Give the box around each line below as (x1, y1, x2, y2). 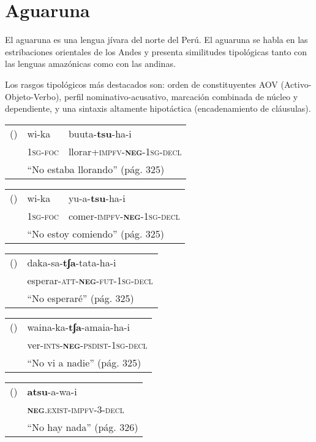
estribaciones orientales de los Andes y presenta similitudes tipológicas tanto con (5, 45, 307, 58)
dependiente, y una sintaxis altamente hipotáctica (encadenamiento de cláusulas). (5, 102, 311, 115)
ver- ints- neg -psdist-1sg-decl (27, 337, 148, 352)
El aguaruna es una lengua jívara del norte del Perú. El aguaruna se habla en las (5, 33, 308, 46)
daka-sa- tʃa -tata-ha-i (27, 255, 116, 269)
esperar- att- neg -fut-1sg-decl (27, 273, 153, 287)
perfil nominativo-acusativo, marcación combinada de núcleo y (64, 90, 298, 103)
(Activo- (280, 77, 312, 90)
